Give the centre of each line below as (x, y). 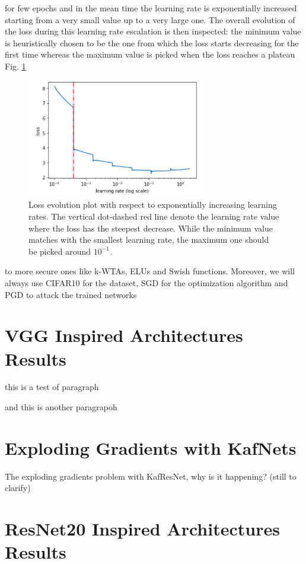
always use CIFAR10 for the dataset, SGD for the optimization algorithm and (146, 282)
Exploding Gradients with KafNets (151, 447)
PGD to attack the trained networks (71, 294)
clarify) (18, 488)
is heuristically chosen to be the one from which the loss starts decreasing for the (152, 42)
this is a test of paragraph (52, 387)
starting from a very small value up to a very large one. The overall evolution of (150, 19)
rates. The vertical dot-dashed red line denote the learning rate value (154, 216)
